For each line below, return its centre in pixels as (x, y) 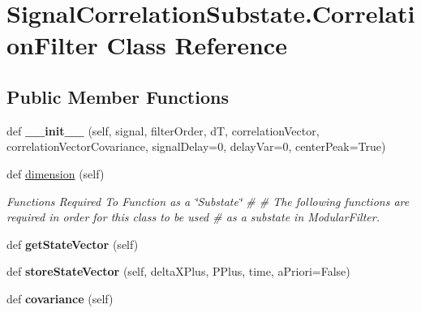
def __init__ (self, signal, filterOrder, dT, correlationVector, (163, 130)
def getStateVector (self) (73, 244)
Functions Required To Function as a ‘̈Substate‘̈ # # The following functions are (208, 201)
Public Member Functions (118, 96)
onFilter (52, 45)
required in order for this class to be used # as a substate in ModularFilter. (193, 217)
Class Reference (197, 45)
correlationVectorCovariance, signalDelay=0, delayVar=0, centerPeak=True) (196, 146)
